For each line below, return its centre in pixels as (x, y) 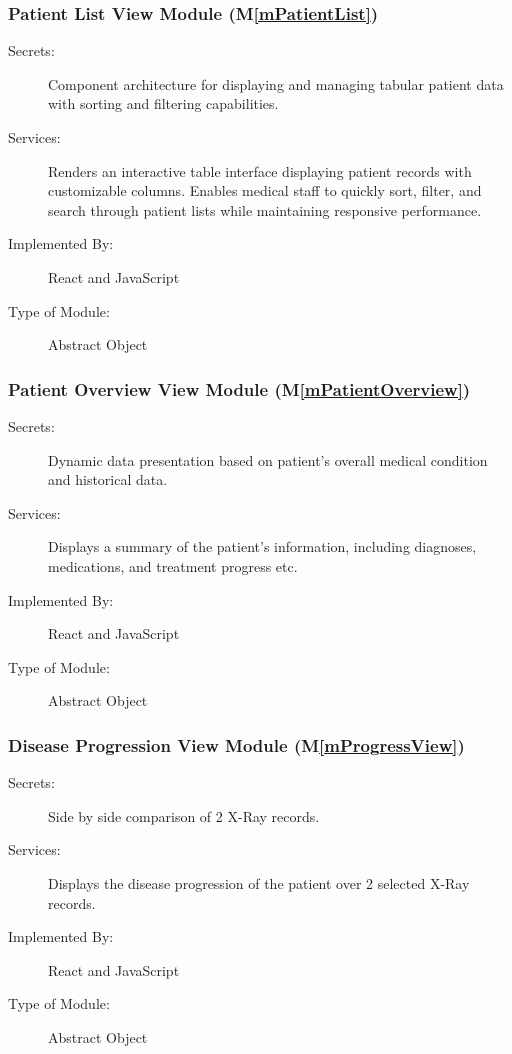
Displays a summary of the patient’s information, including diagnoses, (262, 546)
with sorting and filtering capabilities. (163, 103)
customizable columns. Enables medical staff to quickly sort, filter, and (265, 190)
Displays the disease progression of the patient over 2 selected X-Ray (259, 882)
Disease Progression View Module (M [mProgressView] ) (236, 744)
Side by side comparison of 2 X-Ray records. (184, 815)
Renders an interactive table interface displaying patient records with (260, 170)
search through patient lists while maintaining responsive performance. (265, 209)
